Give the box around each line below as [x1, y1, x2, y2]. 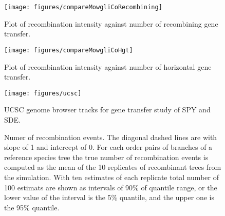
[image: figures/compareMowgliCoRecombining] [4, 4, 162, 11]
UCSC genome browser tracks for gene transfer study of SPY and [4, 104, 211, 115]
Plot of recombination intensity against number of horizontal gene [4, 61, 212, 72]
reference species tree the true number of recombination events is [4, 151, 209, 162]
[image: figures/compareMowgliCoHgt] [4, 46, 133, 54]
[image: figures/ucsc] [4, 89, 82, 97]
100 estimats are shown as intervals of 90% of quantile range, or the [4, 182, 217, 192]
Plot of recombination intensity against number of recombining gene [4, 18, 218, 29]
